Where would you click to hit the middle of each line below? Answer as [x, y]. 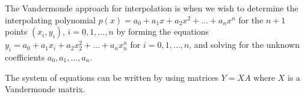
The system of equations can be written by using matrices [112, 77]
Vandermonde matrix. [45, 89]
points [16, 31]
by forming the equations [162, 31]
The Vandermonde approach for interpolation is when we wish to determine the [152, 8]
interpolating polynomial [50, 19]
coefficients [25, 57]
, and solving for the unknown [245, 45]
